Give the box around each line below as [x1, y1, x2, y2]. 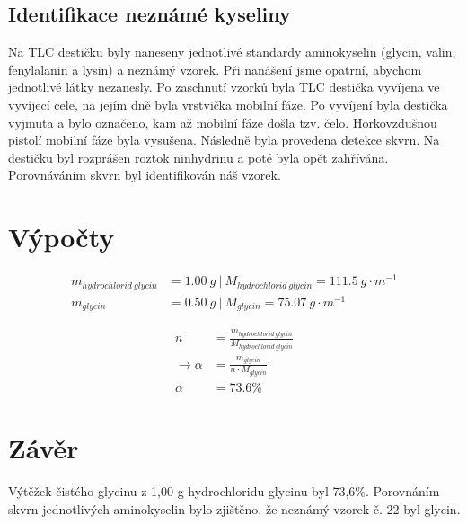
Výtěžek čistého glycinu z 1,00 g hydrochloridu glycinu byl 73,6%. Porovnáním [8, 482, 440, 501]
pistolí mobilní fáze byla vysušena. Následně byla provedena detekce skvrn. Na [8, 130, 440, 149]
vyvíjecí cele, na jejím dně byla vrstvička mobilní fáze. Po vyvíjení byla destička [8, 94, 448, 113]
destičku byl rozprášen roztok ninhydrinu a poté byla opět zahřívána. [8, 147, 389, 166]
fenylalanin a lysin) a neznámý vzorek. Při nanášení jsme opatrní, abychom [8, 59, 422, 78]
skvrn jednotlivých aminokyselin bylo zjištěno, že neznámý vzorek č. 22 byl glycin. [8, 499, 461, 518]
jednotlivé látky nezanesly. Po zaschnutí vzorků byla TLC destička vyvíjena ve [8, 77, 440, 96]
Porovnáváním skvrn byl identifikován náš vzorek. [8, 165, 281, 184]
